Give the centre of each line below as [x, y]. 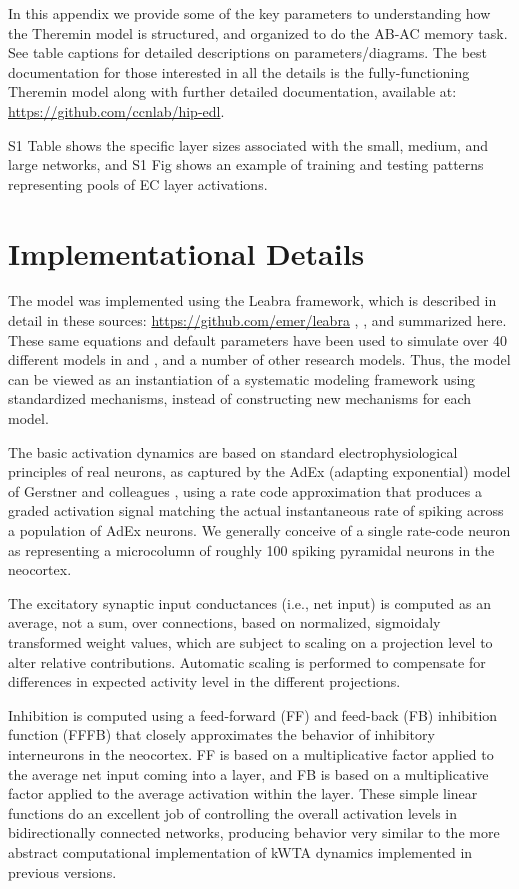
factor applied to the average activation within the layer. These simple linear [243, 793]
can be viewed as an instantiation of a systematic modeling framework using [242, 378]
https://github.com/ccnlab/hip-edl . [116, 110]
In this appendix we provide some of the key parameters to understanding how [249, 13]
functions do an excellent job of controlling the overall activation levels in [233, 812]
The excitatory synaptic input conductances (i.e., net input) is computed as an [249, 602]
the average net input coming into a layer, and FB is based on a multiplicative [248, 773]
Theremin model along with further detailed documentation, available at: [232, 91]
